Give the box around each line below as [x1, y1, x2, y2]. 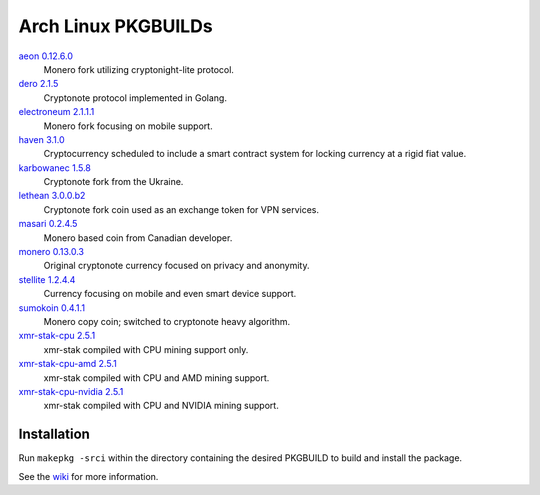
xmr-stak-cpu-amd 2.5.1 [18, 358, 117, 370]
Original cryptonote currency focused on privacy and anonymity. [43, 260, 310, 272]
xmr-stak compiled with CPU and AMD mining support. [43, 371, 270, 384]
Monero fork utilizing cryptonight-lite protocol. [43, 63, 235, 75]
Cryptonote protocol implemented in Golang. [43, 91, 227, 104]
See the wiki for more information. [18, 470, 159, 482]
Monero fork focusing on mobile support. [43, 120, 214, 132]
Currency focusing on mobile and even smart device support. [43, 288, 297, 300]
